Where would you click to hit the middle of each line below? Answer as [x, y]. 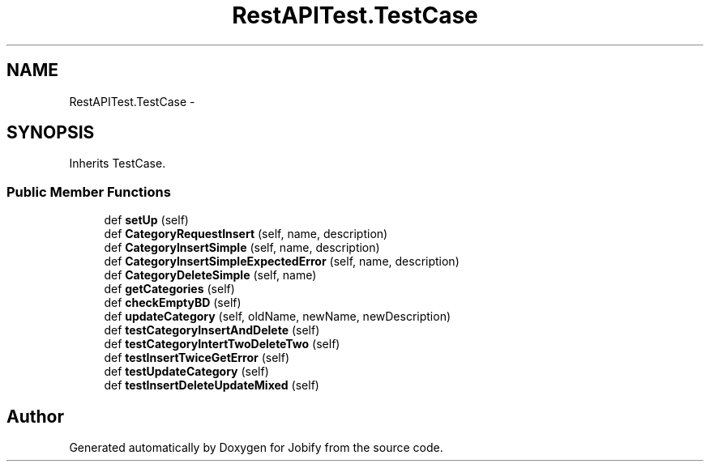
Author [35, 416]
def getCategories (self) [169, 289]
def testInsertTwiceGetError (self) [197, 358]
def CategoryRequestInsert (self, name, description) [246, 234]
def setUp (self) [146, 220]
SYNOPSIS [51, 133]
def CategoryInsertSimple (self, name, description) [242, 248]
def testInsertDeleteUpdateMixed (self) [212, 385]
